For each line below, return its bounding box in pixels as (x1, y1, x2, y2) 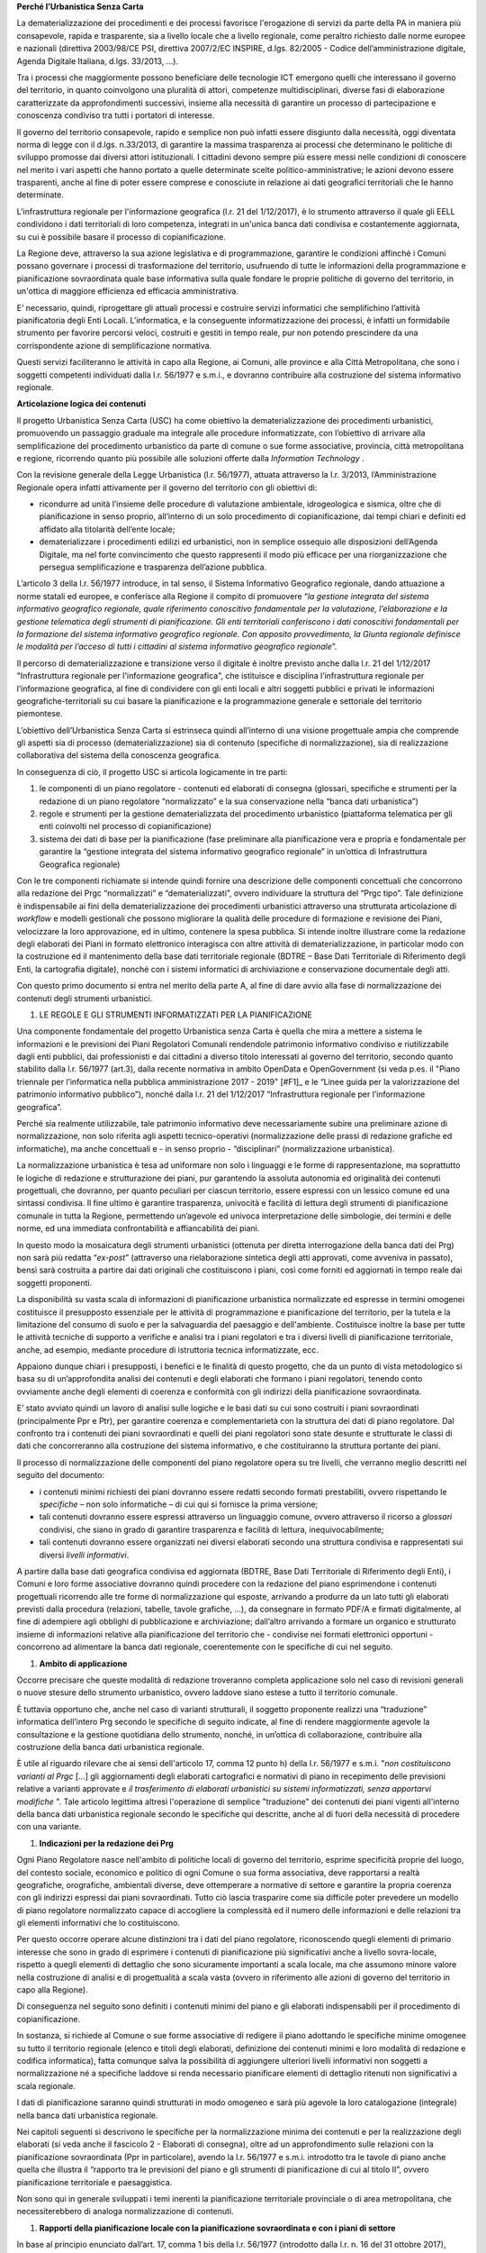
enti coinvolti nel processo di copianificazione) (39, 821, 211, 832)
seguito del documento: (16, 1470, 105, 1481)
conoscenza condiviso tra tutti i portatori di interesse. (16, 110, 215, 121)
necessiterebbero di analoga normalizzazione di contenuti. (16, 2206, 234, 2217)
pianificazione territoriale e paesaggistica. (16, 2176, 173, 2187)
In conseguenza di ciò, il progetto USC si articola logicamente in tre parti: (16, 766, 288, 777)
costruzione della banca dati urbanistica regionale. (16, 1742, 204, 1752)
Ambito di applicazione (39, 1658, 128, 1669)
